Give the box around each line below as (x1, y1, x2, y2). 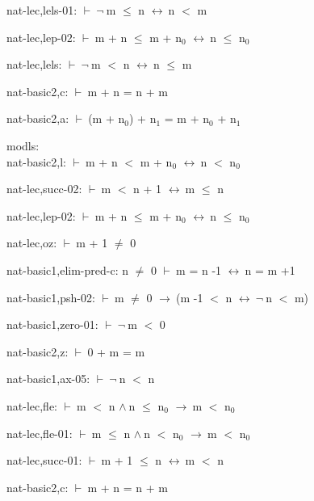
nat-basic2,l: (6, 153, 66, 170)
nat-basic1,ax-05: (6, 370, 90, 387)
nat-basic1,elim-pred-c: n (6, 261, 129, 278)
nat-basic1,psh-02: (6, 288, 95, 305)
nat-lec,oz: (6, 234, 57, 251)
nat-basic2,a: (6, 110, 69, 127)
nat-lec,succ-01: (6, 452, 82, 469)
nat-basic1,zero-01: (6, 316, 98, 333)
